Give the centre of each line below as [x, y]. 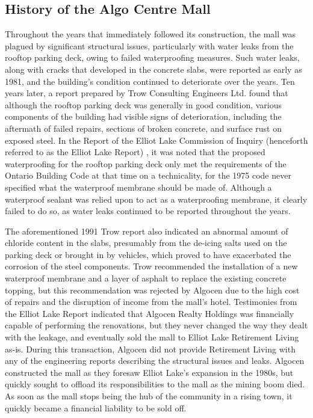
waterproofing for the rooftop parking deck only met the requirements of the [146, 163]
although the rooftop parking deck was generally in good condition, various [144, 104]
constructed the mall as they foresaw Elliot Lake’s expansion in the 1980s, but [149, 372]
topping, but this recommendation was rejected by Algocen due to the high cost [152, 290]
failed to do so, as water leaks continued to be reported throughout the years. [148, 211]
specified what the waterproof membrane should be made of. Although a [138, 187]
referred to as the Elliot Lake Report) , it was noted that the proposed [135, 152]
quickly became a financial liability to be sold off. [96, 407]
